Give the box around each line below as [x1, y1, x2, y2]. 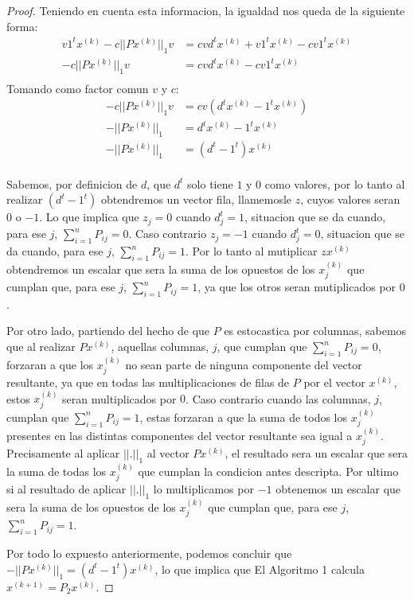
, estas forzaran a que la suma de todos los [139, 408, 348, 425]
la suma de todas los [6, 462, 107, 479]
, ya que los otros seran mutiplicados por [197, 279, 396, 295]
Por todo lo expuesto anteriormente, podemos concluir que [6, 545, 292, 562]
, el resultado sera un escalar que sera [225, 445, 408, 462]
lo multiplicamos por [153, 481, 254, 497]
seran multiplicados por [62, 390, 177, 407]
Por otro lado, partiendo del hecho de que [6, 322, 210, 339]
